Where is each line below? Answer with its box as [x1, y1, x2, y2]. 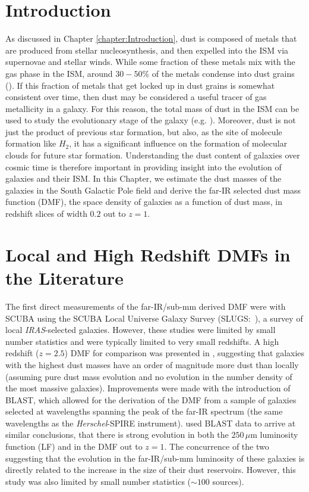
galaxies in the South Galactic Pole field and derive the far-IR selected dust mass [5, 183, 301, 196]
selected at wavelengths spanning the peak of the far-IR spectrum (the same [5, 405, 283, 418]
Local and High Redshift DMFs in [5, 242, 291, 266]
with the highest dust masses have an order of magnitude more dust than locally [5, 358, 299, 370]
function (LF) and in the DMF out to [5, 440, 143, 453]
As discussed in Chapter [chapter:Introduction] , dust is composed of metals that [5, 32, 297, 45]
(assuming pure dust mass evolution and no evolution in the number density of [5, 370, 292, 382]
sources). [212, 475, 244, 487]
